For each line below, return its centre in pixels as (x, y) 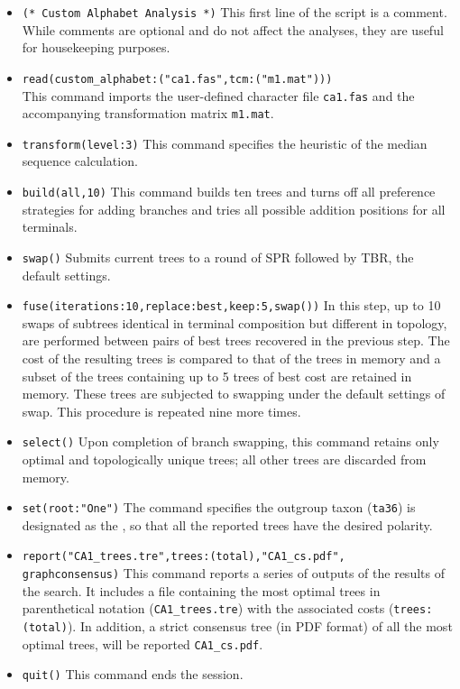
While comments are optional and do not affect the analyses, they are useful (233, 29)
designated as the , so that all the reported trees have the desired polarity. (227, 524)
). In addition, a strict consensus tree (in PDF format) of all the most (260, 626)
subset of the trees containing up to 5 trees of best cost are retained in (217, 376)
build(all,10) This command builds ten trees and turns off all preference (229, 192)
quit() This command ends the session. (133, 674)
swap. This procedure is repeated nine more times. (161, 411)
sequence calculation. (80, 161)
